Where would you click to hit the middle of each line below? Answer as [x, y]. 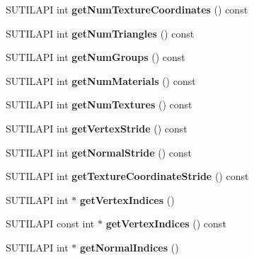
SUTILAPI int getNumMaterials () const [101, 80]
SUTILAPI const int [50, 224]
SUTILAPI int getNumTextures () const [99, 104]
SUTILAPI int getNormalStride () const [99, 152]
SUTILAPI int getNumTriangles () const [100, 33]
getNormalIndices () [129, 247]
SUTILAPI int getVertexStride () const [97, 128]
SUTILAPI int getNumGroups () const [96, 57]
